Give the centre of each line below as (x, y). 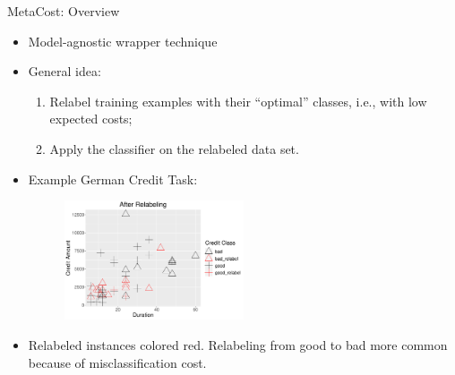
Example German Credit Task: (113, 179)
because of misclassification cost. (117, 362)
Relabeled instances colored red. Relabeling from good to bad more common (238, 345)
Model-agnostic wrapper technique (123, 41)
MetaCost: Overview (64, 11)
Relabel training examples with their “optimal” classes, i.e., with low (238, 101)
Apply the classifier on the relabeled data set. (174, 148)
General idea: (64, 71)
